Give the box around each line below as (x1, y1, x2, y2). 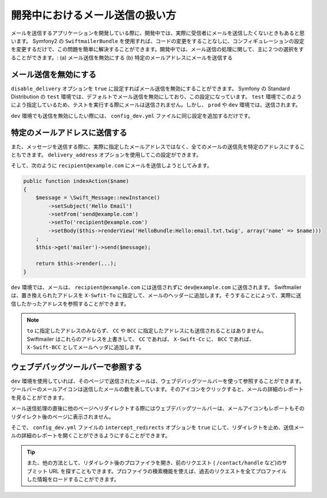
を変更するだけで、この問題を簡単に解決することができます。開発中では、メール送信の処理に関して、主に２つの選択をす (11, 46, 304, 53)
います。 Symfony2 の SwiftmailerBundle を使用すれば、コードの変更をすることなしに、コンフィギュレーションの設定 (11, 37, 305, 44)
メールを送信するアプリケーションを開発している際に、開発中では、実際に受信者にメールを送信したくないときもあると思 (11, 29, 305, 36)
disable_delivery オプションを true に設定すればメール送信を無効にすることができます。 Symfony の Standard (11, 85, 290, 92)
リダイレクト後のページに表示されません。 (11, 413, 114, 420)
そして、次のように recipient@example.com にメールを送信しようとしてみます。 (11, 162, 212, 169)
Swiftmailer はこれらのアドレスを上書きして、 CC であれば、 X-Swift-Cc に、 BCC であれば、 (27, 336, 255, 343)
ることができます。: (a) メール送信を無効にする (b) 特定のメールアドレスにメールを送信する (11, 54, 233, 61)
